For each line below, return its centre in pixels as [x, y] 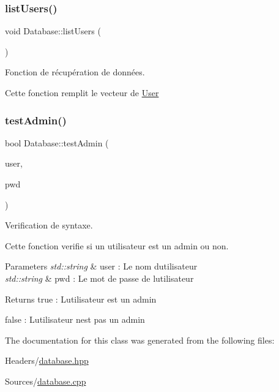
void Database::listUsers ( [53, 31]
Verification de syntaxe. [49, 225]
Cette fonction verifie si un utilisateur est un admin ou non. [117, 245]
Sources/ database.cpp [46, 381]
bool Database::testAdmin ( [57, 142]
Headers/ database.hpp [47, 360]
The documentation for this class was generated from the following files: [140, 340]
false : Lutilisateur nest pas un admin [75, 319]
